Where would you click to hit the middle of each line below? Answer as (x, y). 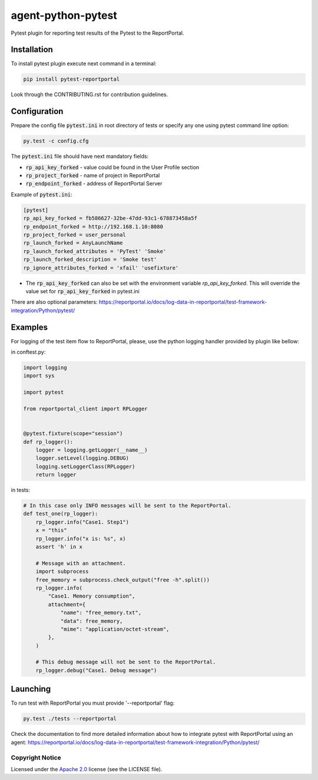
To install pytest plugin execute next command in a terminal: (84, 64)
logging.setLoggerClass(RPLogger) (85, 466)
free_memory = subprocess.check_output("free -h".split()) (123, 580)
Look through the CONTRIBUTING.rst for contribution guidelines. (89, 95)
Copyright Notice (36, 758)
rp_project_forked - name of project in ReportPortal (93, 175)
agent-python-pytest (64, 15)
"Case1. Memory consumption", (92, 596)
